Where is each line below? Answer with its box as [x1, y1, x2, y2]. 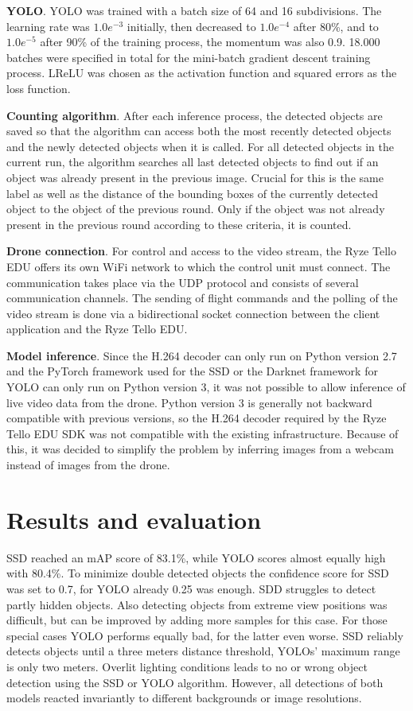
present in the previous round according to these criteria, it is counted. [6, 216, 352, 232]
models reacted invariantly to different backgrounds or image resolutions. [6, 690, 362, 706]
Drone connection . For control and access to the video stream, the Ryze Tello [6, 243, 396, 259]
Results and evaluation [6, 503, 262, 535]
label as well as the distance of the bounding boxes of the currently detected [6, 185, 379, 201]
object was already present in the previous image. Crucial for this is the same [6, 169, 384, 185]
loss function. [6, 80, 71, 96]
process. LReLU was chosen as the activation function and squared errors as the [6, 64, 397, 81]
